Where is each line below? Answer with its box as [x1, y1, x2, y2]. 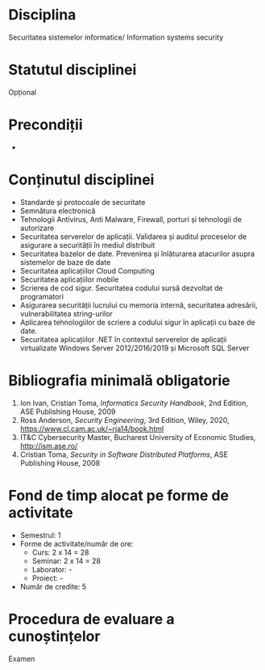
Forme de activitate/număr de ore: [19, 538, 134, 548]
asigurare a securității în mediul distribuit [19, 240, 155, 249]
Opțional [8, 87, 37, 97]
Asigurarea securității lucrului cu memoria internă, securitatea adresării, [19, 300, 258, 310]
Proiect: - [31, 573, 64, 583]
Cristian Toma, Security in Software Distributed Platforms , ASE [19, 450, 228, 459]
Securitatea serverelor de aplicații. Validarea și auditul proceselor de [19, 232, 247, 241]
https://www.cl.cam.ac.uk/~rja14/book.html [19, 424, 164, 433]
